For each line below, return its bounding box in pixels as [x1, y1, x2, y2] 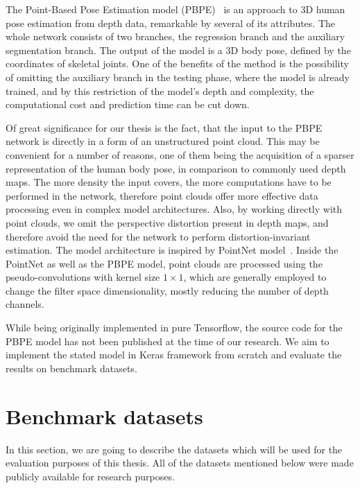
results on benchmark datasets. [6, 360, 137, 375]
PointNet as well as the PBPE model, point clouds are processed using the [6, 256, 323, 270]
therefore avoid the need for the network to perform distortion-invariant [6, 229, 311, 243]
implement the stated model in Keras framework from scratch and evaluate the [6, 347, 342, 362]
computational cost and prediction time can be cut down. [6, 97, 250, 112]
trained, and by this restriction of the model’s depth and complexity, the [6, 83, 314, 98]
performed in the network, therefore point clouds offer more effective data [6, 188, 318, 202]
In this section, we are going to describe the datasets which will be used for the [6, 442, 343, 456]
